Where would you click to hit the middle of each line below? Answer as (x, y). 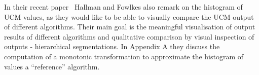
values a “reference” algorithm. (52, 66)
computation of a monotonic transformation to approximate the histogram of (124, 56)
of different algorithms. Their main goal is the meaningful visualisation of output (130, 27)
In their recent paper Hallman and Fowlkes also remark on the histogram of (123, 7)
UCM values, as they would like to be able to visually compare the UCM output (129, 16)
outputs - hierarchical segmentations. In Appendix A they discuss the (112, 46)
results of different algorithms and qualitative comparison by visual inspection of (129, 36)
